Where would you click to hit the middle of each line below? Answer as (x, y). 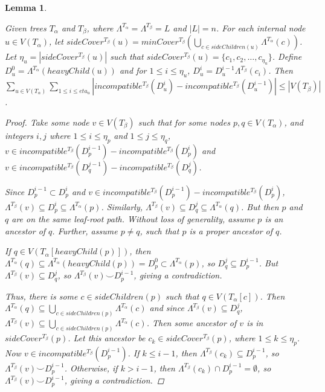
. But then (260, 206)
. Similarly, (122, 206)
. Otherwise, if (91, 368)
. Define (287, 56)
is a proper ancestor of (231, 230)
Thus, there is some (41, 296)
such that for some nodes (184, 122)
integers (19, 135)
